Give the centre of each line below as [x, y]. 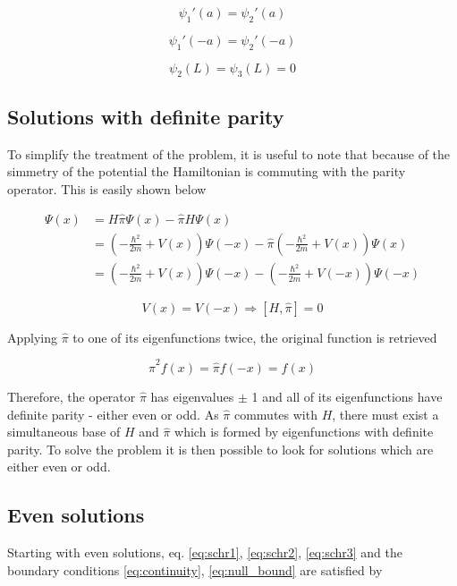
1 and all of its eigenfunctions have [347, 396]
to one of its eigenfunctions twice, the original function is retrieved [255, 337]
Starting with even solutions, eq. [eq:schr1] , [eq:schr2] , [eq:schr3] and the [205, 552]
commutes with [275, 414]
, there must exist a [385, 414]
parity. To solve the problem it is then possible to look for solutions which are [220, 449]
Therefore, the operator [72, 396]
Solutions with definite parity [146, 116]
